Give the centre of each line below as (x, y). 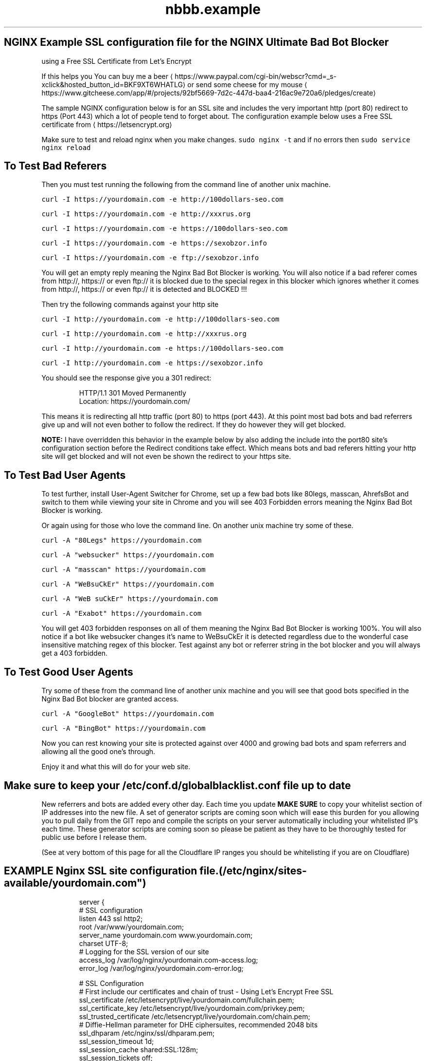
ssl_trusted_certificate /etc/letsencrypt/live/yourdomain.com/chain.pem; (195, 1016)
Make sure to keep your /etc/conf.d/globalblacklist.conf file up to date (177, 785)
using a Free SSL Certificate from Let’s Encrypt (116, 61)
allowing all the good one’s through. (98, 752)
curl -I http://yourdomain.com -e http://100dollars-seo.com (160, 319)
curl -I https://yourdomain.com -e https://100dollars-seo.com (165, 229)
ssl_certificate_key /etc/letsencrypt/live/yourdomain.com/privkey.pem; (192, 1008)
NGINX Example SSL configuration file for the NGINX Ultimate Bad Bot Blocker (196, 42)
